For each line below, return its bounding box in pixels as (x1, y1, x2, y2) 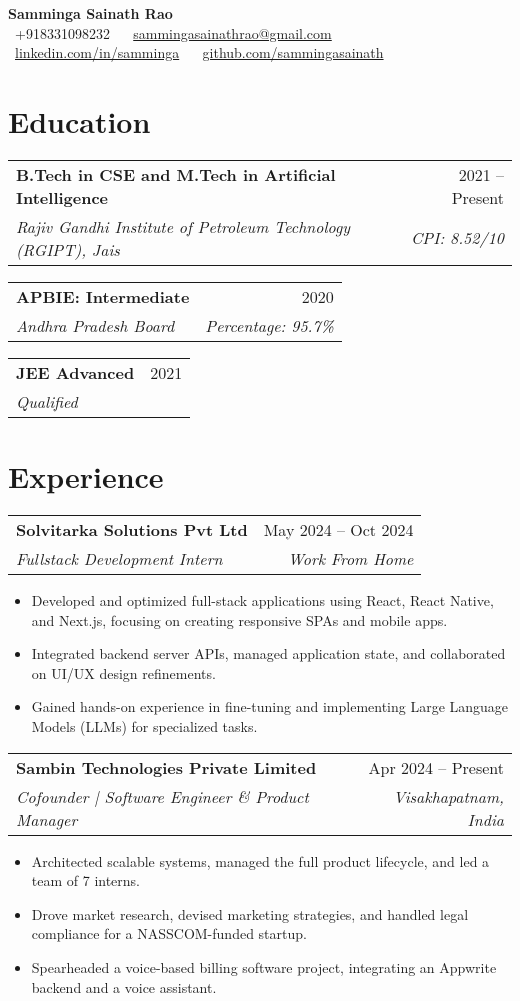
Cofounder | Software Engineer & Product (16, 784, 309, 808)
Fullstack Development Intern (16, 547, 223, 571)
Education (8, 100, 151, 141)
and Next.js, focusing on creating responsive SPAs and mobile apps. (31, 609, 448, 630)
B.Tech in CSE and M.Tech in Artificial (16, 162, 336, 186)
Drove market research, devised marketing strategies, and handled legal (31, 903, 469, 924)
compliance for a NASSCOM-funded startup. (31, 923, 307, 944)
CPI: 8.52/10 (410, 226, 504, 250)
